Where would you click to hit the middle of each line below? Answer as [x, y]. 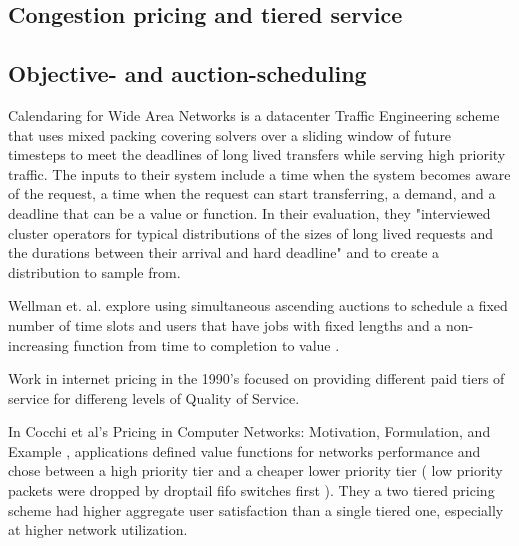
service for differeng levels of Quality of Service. [154, 397]
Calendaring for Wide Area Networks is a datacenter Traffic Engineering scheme [254, 114]
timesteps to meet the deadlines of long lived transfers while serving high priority [257, 154]
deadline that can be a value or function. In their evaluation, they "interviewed [249, 212]
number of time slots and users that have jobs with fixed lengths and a [225, 324]
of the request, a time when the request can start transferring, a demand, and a [252, 193]
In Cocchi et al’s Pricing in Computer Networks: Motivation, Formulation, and [249, 431]
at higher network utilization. [98, 529]
